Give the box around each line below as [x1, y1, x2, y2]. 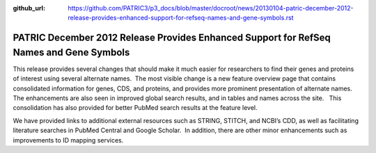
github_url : [13, 4, 45, 12]
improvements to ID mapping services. [13, 136, 124, 144]
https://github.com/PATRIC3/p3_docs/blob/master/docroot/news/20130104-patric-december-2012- [68, 4, 354, 12]
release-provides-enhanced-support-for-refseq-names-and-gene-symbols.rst [68, 14, 294, 22]
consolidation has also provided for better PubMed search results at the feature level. [13, 104, 258, 112]
